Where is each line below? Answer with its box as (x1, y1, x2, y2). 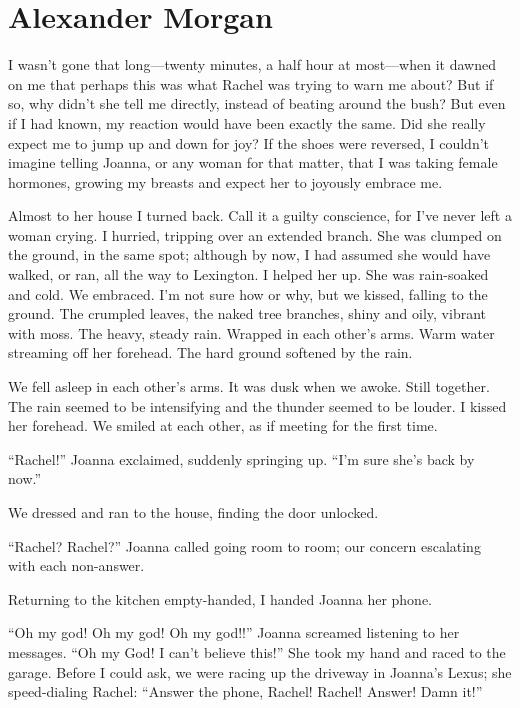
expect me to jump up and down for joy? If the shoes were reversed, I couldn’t (8, 132, 490, 153)
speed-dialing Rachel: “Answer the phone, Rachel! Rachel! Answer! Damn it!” (8, 681, 483, 702)
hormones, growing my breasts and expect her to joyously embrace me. (8, 171, 443, 192)
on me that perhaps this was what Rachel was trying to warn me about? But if (8, 73, 494, 94)
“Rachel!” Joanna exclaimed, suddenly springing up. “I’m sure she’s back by (8, 448, 475, 469)
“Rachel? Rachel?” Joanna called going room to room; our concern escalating (8, 535, 481, 556)
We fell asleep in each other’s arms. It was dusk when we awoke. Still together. (8, 376, 490, 397)
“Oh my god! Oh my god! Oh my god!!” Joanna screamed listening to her (8, 622, 460, 643)
